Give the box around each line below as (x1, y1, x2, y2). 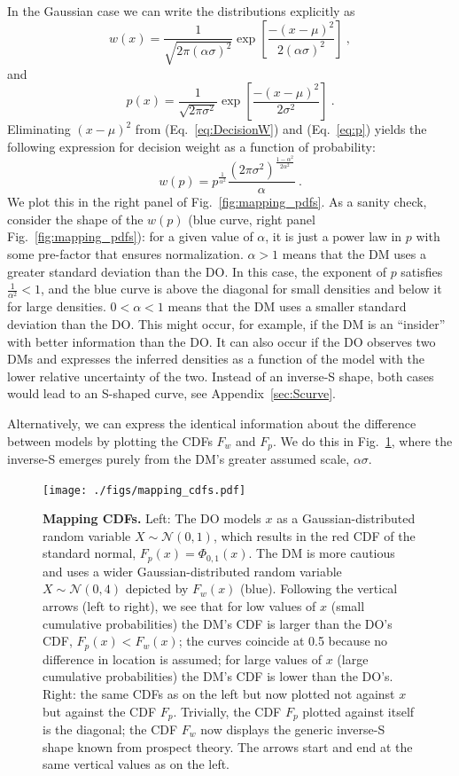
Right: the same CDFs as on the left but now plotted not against (43, 684, 395, 702)
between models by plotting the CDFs (7, 431, 213, 450)
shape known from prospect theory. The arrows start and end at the (43, 737, 413, 756)
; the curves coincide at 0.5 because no (178, 631, 388, 650)
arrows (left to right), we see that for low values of (43, 597, 316, 615)
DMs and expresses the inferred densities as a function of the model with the (7, 349, 425, 368)
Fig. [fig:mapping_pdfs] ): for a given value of (7, 227, 253, 246)
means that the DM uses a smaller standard (167, 297, 407, 316)
